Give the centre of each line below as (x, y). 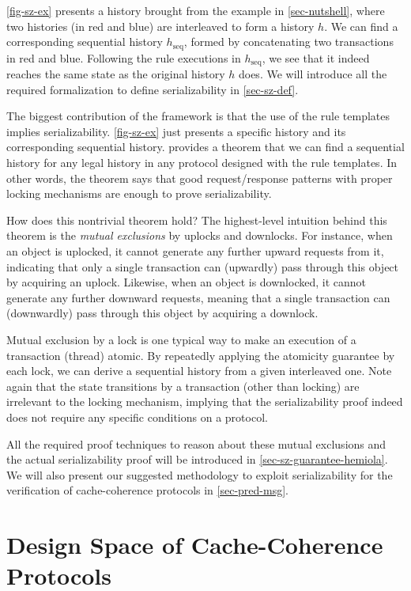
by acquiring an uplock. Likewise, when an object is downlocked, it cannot (187, 282)
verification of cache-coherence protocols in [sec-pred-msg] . (147, 490)
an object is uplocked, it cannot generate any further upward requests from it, (195, 251)
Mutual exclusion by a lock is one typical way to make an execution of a (181, 339)
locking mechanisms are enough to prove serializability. (139, 193)
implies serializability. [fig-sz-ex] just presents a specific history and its (176, 131)
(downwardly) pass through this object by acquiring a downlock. (162, 313)
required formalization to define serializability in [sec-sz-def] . (153, 89)
